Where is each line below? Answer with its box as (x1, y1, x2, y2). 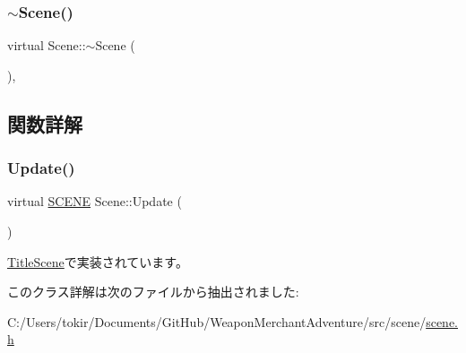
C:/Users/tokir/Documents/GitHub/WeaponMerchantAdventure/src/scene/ (7, 312, 427, 331)
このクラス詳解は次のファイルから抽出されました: (7, 282, 299, 301)
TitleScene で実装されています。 (7, 252, 188, 271)
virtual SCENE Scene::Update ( (7, 192, 182, 211)
